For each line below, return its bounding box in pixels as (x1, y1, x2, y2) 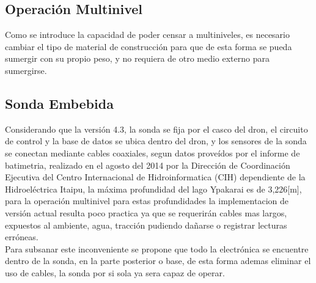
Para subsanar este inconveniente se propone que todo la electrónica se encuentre (5, 242, 309, 255)
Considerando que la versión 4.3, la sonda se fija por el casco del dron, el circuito (5, 122, 308, 135)
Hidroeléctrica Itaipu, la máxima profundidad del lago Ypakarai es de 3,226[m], (5, 182, 302, 195)
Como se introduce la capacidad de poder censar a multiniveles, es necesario (5, 28, 290, 41)
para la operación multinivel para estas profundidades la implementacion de (5, 194, 288, 207)
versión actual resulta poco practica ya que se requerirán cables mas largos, (5, 206, 287, 219)
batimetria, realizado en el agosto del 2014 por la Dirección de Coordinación (5, 158, 290, 171)
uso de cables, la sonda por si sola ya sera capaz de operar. (5, 266, 225, 279)
